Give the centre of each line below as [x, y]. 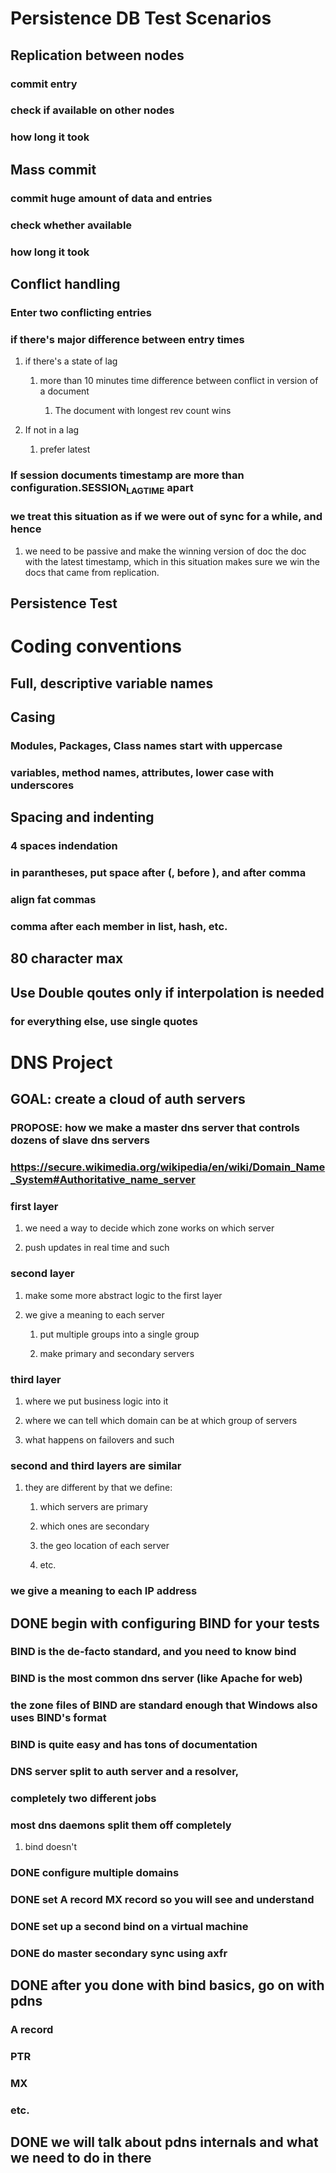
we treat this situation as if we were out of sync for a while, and [166, 517]
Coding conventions [96, 646]
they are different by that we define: [98, 1488]
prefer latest [65, 449]
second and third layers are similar [96, 1465]
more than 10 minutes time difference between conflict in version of [179, 381]
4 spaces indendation [64, 846]
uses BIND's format [58, 1718]
